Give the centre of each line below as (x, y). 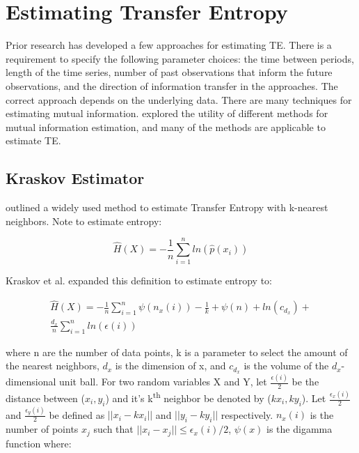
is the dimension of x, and (170, 366)
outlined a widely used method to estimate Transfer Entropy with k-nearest (167, 207)
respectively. (247, 414)
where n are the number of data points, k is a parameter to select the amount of (177, 352)
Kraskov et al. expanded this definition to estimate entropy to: (139, 281)
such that (113, 429)
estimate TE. (33, 140)
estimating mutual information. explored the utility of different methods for (167, 113)
